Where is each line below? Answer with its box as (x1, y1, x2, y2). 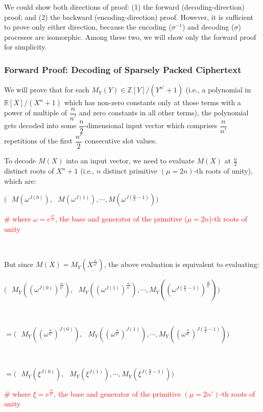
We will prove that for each (4, 84, 89, 95)
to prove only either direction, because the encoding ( (4, 21, 172, 32)
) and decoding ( (182, 21, 234, 32)
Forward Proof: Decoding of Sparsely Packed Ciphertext (4, 63, 242, 76)
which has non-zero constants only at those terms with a (64, 97, 241, 108)
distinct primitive (103, 165, 158, 176)
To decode (4, 155, 36, 166)
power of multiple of (4, 107, 67, 118)
